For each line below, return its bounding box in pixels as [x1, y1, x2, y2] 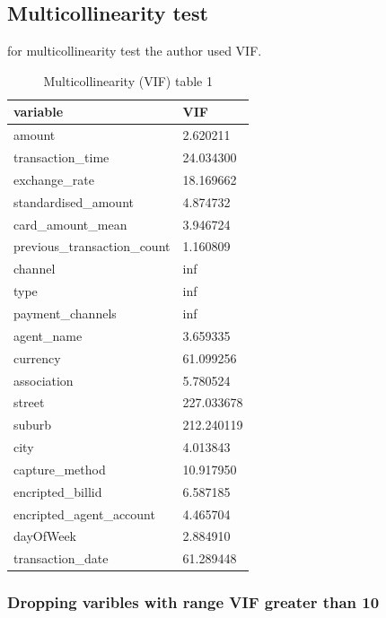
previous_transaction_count [13, 237, 171, 256]
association [13, 370, 74, 389]
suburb [13, 415, 52, 434]
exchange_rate [13, 170, 94, 188]
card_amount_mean [13, 214, 127, 233]
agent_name [13, 326, 83, 344]
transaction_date [13, 549, 109, 568]
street [13, 393, 45, 412]
